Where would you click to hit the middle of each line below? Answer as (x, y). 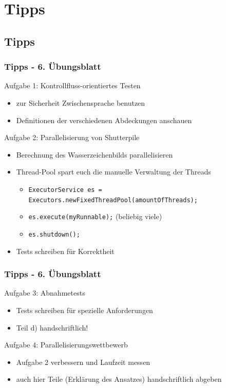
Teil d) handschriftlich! (52, 327)
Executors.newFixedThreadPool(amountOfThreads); (113, 200)
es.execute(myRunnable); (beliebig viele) (95, 216)
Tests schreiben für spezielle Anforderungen (84, 310)
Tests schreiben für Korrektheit (65, 251)
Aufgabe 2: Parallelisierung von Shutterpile (72, 137)
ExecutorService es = (65, 190)
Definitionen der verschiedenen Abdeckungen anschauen (104, 120)
